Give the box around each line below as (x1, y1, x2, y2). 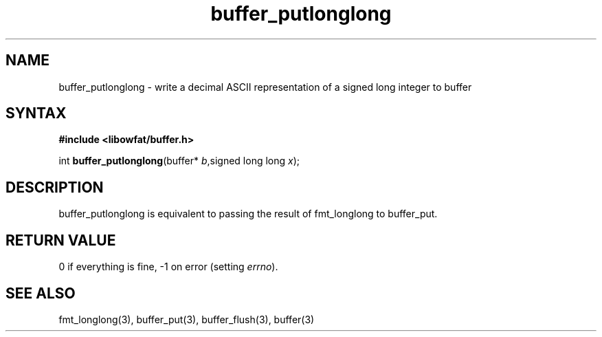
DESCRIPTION (5, 178, 104, 196)
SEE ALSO (5, 284, 76, 302)
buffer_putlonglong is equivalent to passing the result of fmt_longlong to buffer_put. (58, 208, 438, 220)
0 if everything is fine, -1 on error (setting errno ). (58, 261, 278, 273)
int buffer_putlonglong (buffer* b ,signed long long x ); (58, 155, 300, 167)
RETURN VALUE (5, 231, 116, 249)
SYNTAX (5, 105, 67, 122)
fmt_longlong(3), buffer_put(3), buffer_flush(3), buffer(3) (58, 313, 315, 325)
